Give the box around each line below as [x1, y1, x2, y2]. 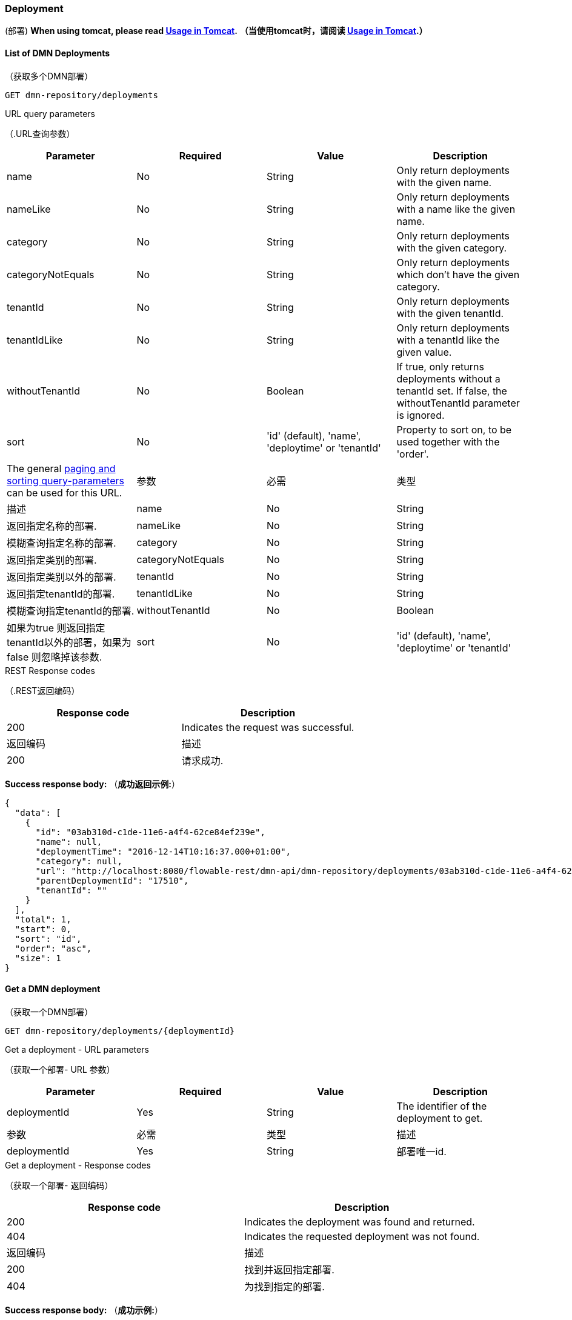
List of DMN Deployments [5, 47, 110, 58]
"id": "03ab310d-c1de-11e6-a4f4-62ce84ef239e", [35, 827, 265, 837]
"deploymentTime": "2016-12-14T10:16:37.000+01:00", [35, 846, 291, 856]
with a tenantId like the [396, 333, 500, 346]
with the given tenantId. [396, 307, 504, 319]
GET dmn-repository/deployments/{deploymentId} [5, 1025, 235, 1036]
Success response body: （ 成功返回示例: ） [5, 778, 180, 789]
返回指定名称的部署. [7, 519, 97, 532]
